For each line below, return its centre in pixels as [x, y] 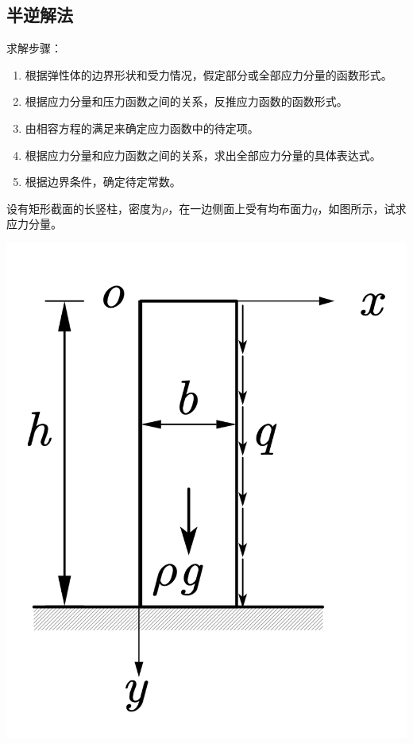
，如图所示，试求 [362, 208]
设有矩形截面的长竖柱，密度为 [84, 208]
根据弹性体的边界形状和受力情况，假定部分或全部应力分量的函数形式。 [208, 74]
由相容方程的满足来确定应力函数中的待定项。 [142, 128]
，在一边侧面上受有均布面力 [240, 208]
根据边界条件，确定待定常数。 [103, 182]
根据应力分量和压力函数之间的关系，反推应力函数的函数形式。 [186, 101]
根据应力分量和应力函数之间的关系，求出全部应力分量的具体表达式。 [203, 155]
